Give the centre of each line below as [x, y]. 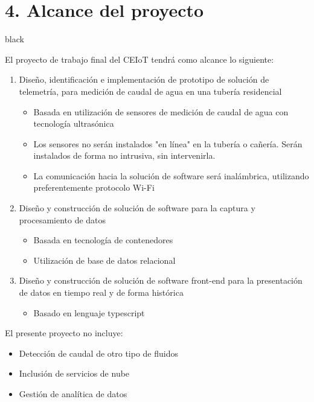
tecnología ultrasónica [74, 123]
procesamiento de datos [62, 219]
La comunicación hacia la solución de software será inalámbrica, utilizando [171, 175]
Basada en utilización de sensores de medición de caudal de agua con [161, 111]
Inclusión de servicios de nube [74, 373]
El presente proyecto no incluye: [64, 333]
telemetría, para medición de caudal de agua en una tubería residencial [150, 91]
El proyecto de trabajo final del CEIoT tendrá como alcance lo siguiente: [139, 59]
